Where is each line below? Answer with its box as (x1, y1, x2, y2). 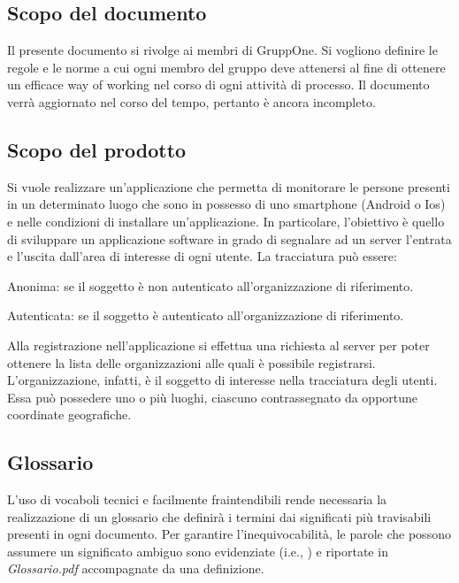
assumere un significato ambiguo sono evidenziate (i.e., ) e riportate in (7, 541, 388, 560)
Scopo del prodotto (7, 135, 187, 163)
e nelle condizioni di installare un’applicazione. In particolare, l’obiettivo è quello (7, 211, 445, 230)
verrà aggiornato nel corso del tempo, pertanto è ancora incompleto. (7, 92, 376, 111)
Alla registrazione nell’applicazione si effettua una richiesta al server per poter (7, 335, 430, 354)
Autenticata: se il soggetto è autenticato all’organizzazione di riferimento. (7, 306, 404, 325)
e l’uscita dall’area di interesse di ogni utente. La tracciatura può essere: (7, 247, 397, 265)
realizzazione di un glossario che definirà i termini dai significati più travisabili (7, 507, 432, 525)
